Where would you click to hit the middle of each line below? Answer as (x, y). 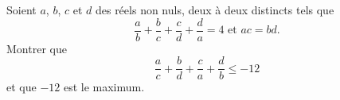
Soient (21, 10)
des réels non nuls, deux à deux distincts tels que (215, 10)
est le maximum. (104, 87)
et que (21, 87)
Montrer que (37, 48)
